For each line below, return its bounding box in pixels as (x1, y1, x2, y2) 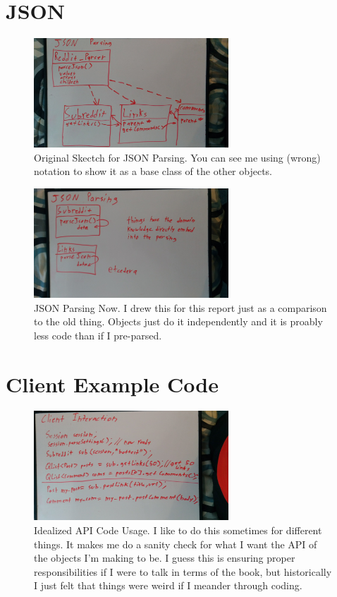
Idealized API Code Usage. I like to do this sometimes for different (34, 523, 322, 538)
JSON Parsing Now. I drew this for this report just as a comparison (34, 300, 327, 315)
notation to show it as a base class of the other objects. (34, 164, 273, 179)
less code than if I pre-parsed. (34, 327, 162, 342)
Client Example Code (6, 369, 219, 398)
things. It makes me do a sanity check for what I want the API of (34, 536, 317, 551)
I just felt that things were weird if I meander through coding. (34, 578, 302, 593)
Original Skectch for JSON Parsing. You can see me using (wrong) (34, 150, 321, 164)
